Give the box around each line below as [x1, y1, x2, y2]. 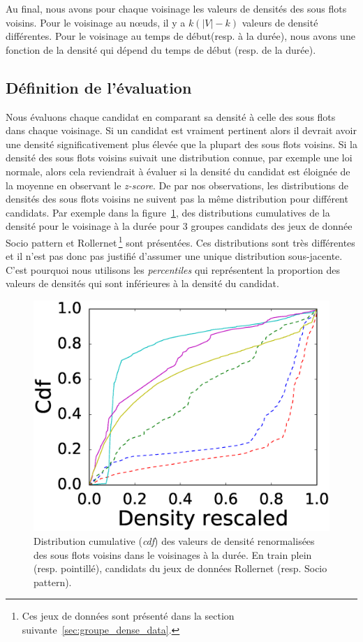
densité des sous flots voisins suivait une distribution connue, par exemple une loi [6, 150, 353, 165]
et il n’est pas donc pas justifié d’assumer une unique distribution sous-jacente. [6, 249, 343, 263]
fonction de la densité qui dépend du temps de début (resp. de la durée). [6, 42, 316, 57]
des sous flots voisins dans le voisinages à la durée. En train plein [34, 547, 312, 562]
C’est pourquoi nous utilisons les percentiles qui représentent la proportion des [6, 262, 340, 277]
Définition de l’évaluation [6, 76, 192, 98]
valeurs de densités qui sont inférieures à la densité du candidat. [6, 276, 279, 291]
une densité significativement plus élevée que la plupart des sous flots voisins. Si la [6, 136, 357, 151]
